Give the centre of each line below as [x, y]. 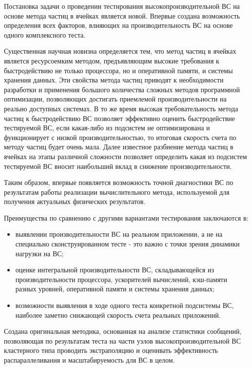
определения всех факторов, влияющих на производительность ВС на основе [118, 25]
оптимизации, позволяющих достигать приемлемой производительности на [115, 99]
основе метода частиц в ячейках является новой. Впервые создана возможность [122, 15]
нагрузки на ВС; [39, 253]
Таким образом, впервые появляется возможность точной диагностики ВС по [119, 182]
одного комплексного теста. [45, 34]
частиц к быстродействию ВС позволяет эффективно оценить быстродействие [119, 118]
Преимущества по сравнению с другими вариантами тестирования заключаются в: [126, 217]
